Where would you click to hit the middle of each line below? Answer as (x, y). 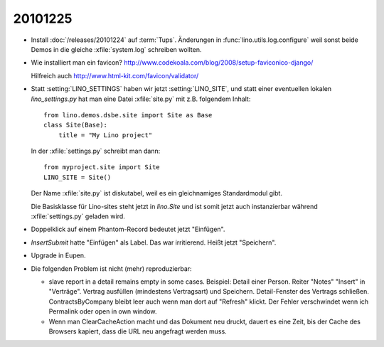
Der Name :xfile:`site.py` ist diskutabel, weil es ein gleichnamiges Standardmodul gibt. (156, 193)
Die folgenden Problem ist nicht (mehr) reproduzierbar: (111, 268)
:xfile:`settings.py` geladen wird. (78, 216)
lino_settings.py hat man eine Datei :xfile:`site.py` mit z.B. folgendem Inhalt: (141, 99)
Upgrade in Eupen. (58, 255)
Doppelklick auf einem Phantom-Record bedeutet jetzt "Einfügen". (128, 229)
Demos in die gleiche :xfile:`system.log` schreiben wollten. (116, 49)
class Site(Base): (76, 125)
